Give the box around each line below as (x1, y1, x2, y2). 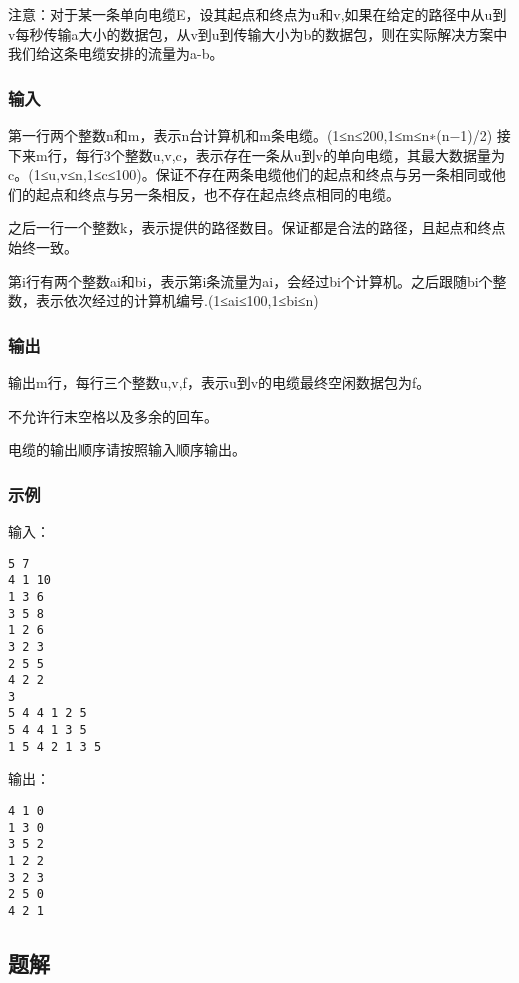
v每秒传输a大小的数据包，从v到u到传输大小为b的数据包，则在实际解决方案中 (8, 23, 508, 44)
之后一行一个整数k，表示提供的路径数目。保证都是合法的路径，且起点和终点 (8, 217, 506, 238)
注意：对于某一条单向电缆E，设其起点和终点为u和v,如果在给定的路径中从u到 (8, 4, 507, 24)
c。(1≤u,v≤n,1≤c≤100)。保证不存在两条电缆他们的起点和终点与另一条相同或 (8, 164, 492, 185)
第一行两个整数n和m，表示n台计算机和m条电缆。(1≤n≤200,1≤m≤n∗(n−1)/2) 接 (8, 125, 511, 145)
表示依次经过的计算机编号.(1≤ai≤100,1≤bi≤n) (35, 290, 319, 311)
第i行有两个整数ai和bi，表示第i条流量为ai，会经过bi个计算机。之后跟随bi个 (8, 270, 493, 291)
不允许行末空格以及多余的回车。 (8, 405, 218, 426)
